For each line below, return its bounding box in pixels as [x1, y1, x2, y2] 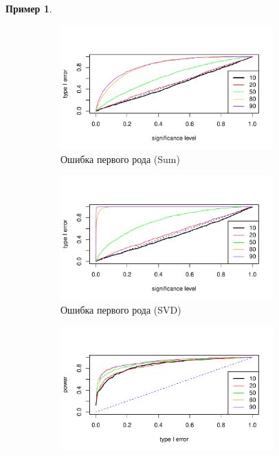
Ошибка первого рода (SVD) [60, 302, 181, 316]
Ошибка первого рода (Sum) [60, 151, 180, 166]
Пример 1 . [5, 1, 52, 15]
